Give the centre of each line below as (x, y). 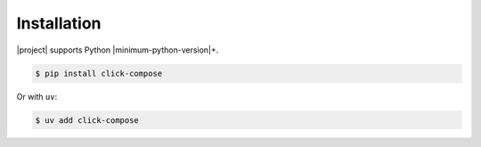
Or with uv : (37, 96)
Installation (59, 23)
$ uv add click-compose (87, 120)
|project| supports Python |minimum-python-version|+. (118, 50)
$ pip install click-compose (99, 73)
